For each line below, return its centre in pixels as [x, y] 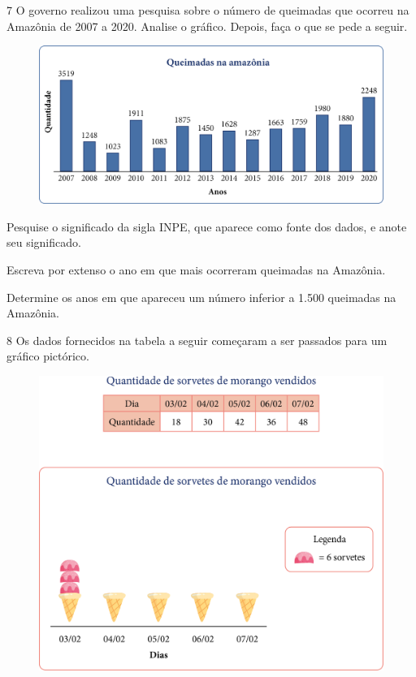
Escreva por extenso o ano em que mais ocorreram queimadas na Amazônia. [196, 269]
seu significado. [44, 242]
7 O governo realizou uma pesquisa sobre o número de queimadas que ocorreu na [208, 10]
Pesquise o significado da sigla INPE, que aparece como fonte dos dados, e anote [207, 226]
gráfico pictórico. [48, 356]
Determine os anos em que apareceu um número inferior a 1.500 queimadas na [201, 297]
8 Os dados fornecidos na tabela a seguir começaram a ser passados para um [197, 340]
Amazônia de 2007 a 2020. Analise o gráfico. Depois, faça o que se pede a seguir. [207, 26]
